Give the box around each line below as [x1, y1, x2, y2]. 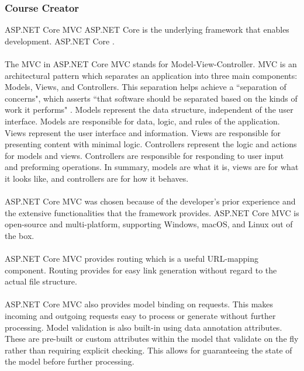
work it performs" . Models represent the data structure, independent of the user [5, 103, 293, 116]
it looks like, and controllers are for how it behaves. [5, 172, 189, 184]
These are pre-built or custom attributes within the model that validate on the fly [5, 332, 299, 345]
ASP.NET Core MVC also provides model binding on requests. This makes [5, 298, 274, 310]
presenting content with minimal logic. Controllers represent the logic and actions [5, 138, 297, 150]
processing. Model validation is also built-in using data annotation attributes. [5, 321, 282, 333]
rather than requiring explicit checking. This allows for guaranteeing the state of [5, 344, 292, 356]
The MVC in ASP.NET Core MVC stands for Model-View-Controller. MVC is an [5, 58, 297, 70]
